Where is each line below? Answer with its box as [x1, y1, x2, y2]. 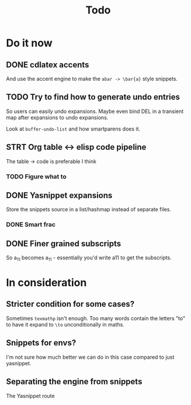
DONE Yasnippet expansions [6, 190, 113, 200]
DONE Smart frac [6, 221, 55, 229]
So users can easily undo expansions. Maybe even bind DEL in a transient [6, 108, 184, 115]
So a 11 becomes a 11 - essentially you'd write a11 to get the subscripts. [6, 254, 172, 262]
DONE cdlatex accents [6, 60, 89, 70]
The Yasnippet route [6, 392, 55, 399]
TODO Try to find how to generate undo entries [6, 92, 180, 102]
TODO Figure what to [6, 172, 67, 180]
